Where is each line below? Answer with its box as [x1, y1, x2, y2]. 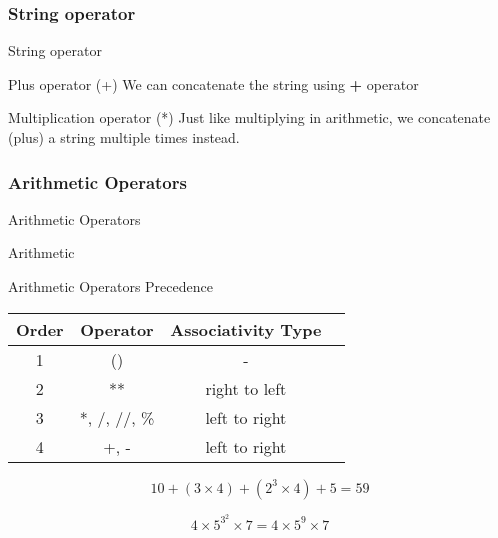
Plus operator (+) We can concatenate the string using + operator [8, 73, 419, 94]
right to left [205, 376, 287, 400]
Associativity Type [170, 317, 322, 341]
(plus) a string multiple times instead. [8, 127, 240, 147]
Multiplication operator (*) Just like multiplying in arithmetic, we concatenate [8, 107, 491, 128]
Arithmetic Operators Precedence [8, 276, 213, 296]
